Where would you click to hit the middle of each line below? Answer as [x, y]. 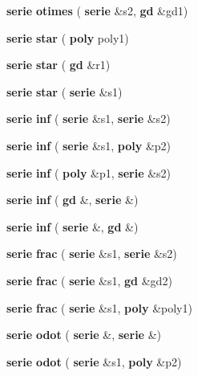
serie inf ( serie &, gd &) [73, 226]
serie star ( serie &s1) [65, 91]
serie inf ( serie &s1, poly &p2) [89, 145]
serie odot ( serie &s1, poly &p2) [94, 361]
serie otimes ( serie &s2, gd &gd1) [97, 10]
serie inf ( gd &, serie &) [73, 200]
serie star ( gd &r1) [59, 65]
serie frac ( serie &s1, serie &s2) [92, 253]
